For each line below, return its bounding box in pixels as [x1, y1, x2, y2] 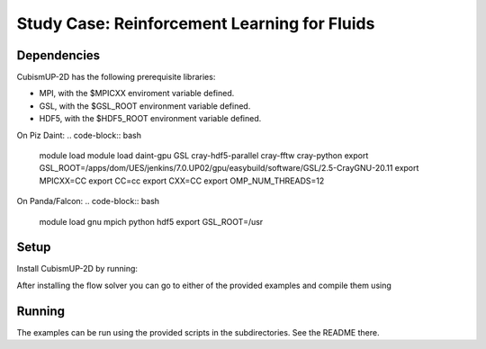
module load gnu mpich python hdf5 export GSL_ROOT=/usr [39, 216, 264, 227]
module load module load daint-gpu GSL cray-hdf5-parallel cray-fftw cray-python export [39, 150, 369, 161]
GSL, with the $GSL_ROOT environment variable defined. [39, 100, 251, 112]
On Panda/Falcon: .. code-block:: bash [16, 196, 160, 207]
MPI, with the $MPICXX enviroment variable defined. [39, 88, 235, 99]
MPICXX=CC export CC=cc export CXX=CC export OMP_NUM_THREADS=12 [39, 175, 325, 186]
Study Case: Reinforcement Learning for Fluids [16, 13, 375, 33]
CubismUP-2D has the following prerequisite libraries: [16, 72, 216, 83]
